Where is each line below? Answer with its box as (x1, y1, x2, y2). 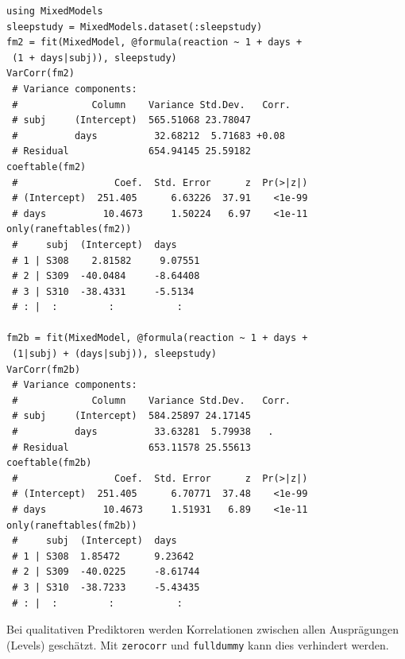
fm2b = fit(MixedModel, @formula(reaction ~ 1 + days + (6, 332, 308, 344)
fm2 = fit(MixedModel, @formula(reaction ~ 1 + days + (6, 37, 303, 48)
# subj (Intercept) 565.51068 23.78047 (12, 114, 251, 126)
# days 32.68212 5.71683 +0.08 (12, 130, 285, 141)
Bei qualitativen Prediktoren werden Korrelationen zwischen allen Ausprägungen (6, 621, 399, 638)
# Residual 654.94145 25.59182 (12, 145, 251, 157)
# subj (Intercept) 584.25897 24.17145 (12, 410, 251, 422)
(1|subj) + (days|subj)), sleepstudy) (12, 348, 217, 360)
